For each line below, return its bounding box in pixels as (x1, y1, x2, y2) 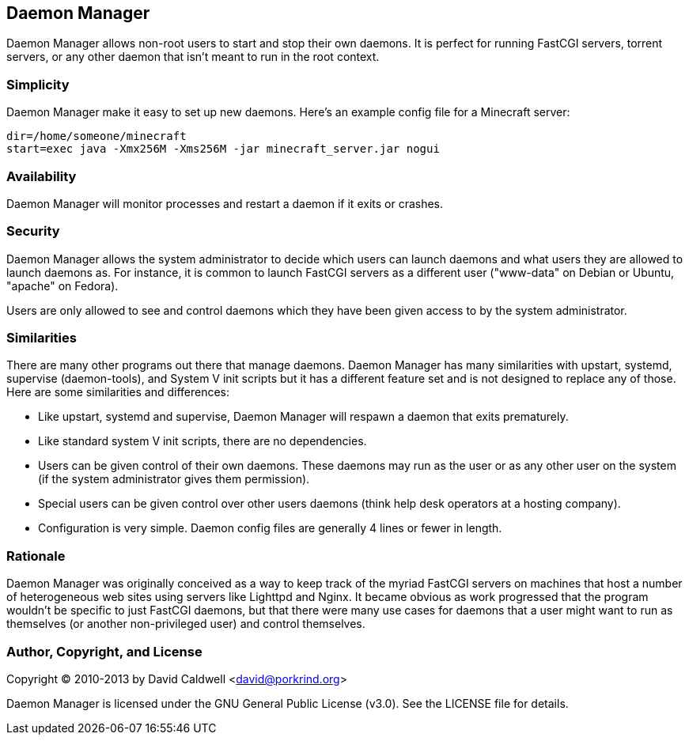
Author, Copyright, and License (6, 643, 203, 660)
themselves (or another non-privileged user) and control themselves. (6, 617, 365, 631)
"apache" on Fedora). (6, 278, 119, 293)
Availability (6, 168, 77, 184)
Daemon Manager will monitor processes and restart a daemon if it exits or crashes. (6, 196, 444, 210)
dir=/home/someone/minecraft (6, 130, 187, 143)
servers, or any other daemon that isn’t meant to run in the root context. (6, 50, 380, 64)
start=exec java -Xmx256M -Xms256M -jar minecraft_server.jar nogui (6, 142, 440, 156)
